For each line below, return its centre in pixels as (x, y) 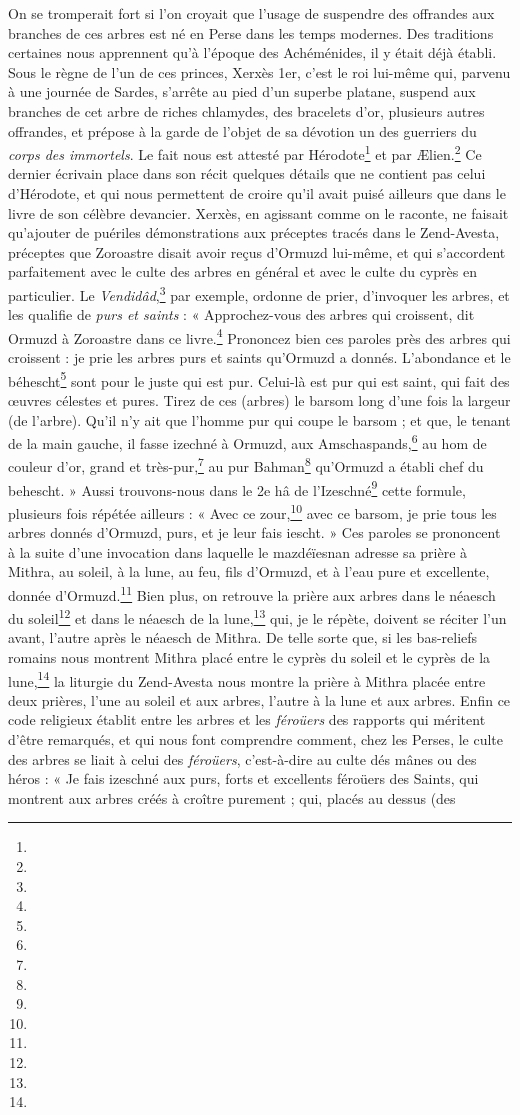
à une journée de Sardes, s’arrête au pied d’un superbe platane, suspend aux (242, 91)
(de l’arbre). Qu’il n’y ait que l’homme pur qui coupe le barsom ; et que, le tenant (259, 419)
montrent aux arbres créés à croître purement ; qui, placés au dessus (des (232, 797)
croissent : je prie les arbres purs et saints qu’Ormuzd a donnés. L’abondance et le (259, 357)
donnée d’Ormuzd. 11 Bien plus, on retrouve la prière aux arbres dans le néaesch (252, 593)
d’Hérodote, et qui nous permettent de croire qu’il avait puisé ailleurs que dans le (257, 193)
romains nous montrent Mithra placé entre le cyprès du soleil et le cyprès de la (249, 656)
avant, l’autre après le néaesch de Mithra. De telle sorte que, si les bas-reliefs (243, 637)
